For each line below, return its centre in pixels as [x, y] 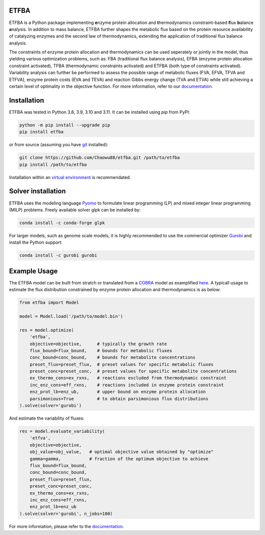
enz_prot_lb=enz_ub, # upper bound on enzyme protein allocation [118, 392]
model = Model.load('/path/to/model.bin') [71, 316]
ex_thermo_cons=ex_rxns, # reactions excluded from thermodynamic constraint [128, 378]
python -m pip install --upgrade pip [65, 125]
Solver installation [38, 191]
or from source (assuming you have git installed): [59, 145]
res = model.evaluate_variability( [62, 431]
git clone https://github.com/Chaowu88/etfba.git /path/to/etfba [100, 158]
